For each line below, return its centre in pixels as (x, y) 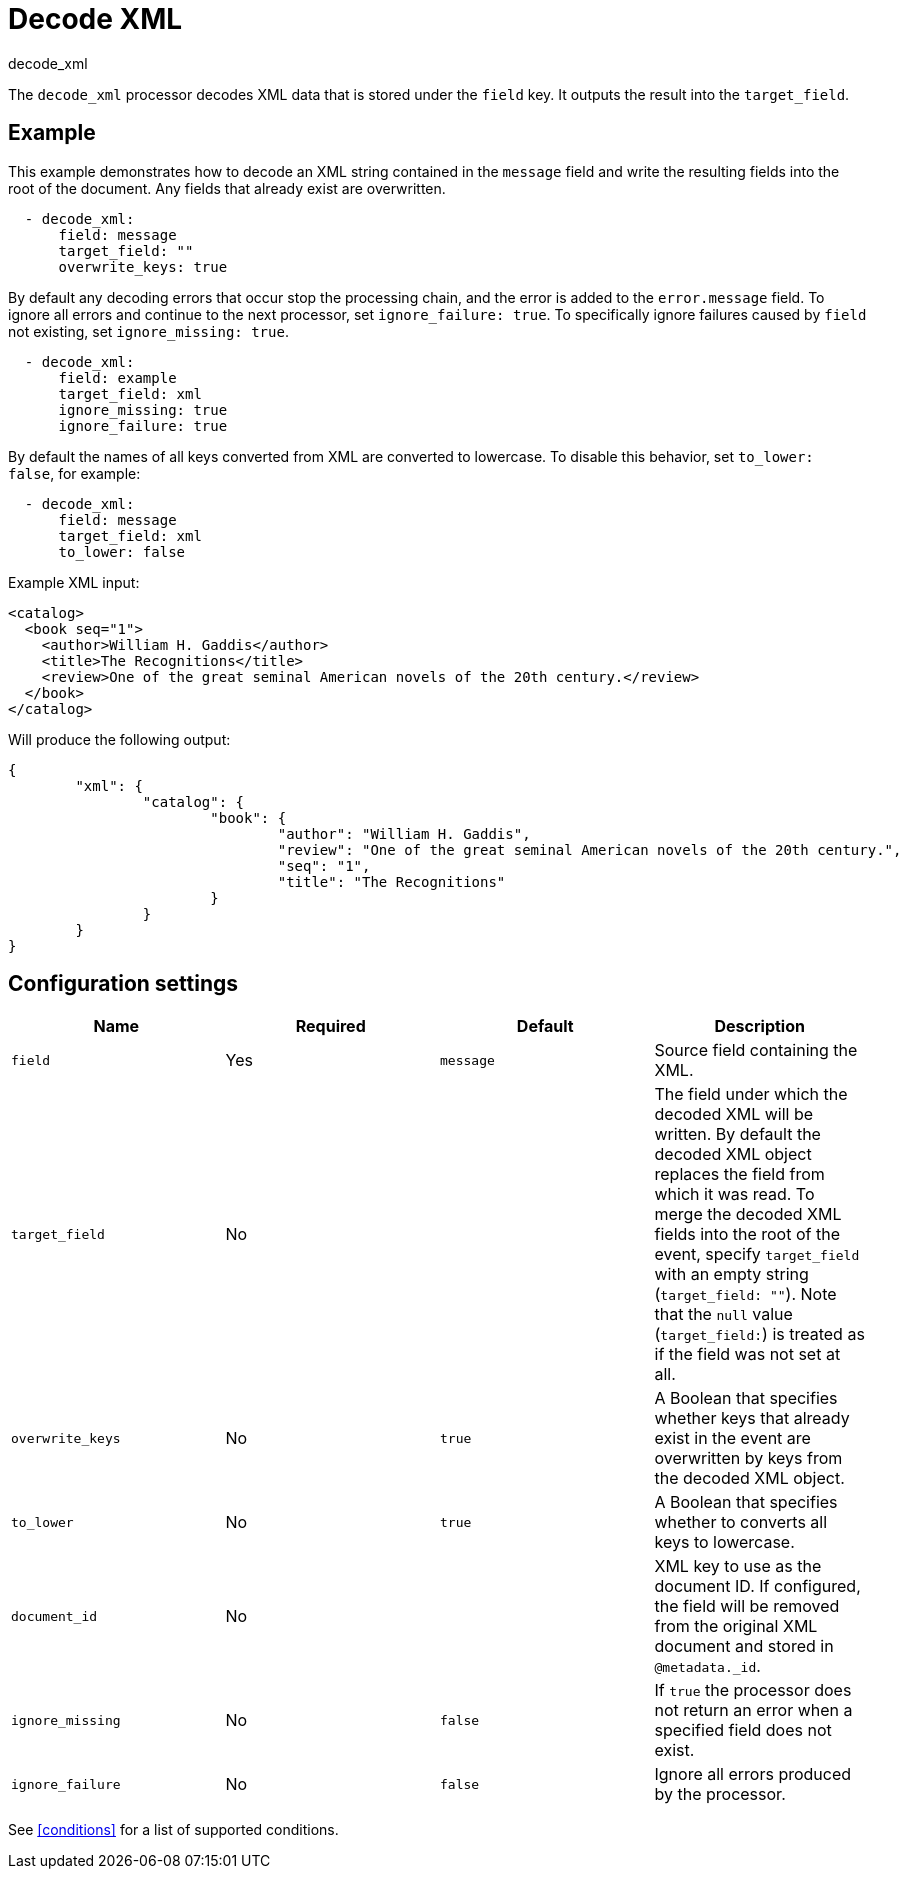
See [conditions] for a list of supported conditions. (173, 1830)
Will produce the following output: (119, 739)
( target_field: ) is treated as (759, 1334)
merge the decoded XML (748, 1214)
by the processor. (720, 1794)
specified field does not (743, 1730)
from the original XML (736, 1626)
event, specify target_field (757, 1254)
